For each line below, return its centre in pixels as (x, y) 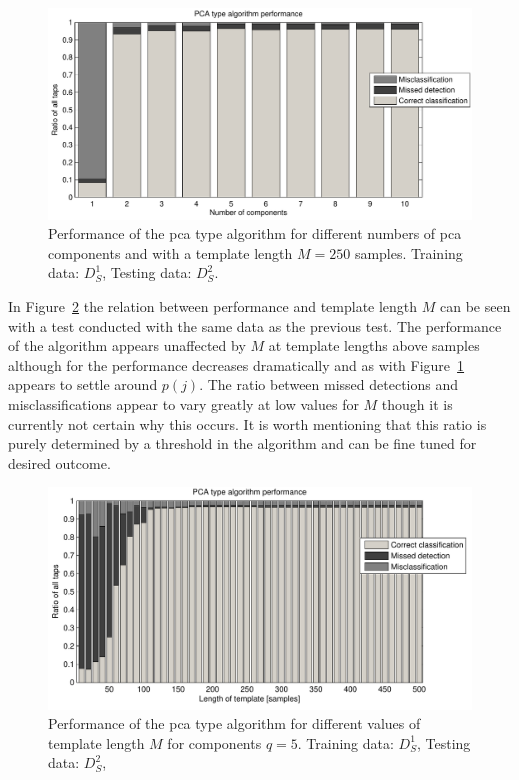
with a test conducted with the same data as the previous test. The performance (255, 325)
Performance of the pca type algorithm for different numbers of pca (255, 233)
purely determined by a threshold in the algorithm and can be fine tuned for (242, 443)
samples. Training (408, 252)
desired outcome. (59, 462)
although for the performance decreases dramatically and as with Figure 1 (236, 364)
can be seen (475, 305)
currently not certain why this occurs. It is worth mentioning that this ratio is (247, 423)
